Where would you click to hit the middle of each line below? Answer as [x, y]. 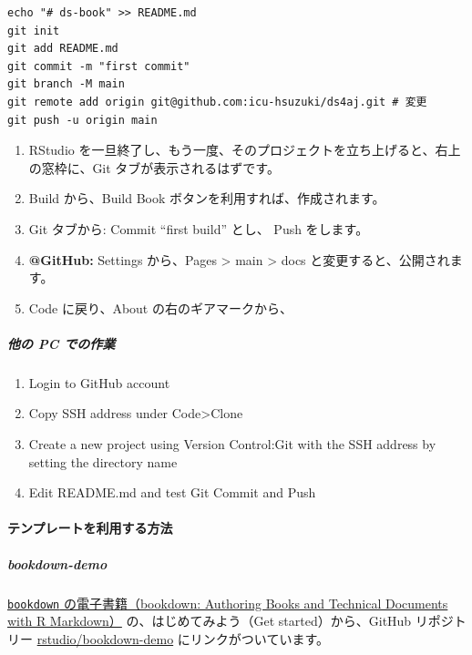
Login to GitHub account [99, 382]
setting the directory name [103, 461]
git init [34, 31]
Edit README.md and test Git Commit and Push [172, 492]
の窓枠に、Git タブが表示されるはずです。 [154, 167]
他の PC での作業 [62, 343]
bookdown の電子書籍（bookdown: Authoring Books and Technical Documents [228, 603]
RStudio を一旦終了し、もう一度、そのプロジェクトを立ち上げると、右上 [245, 150]
